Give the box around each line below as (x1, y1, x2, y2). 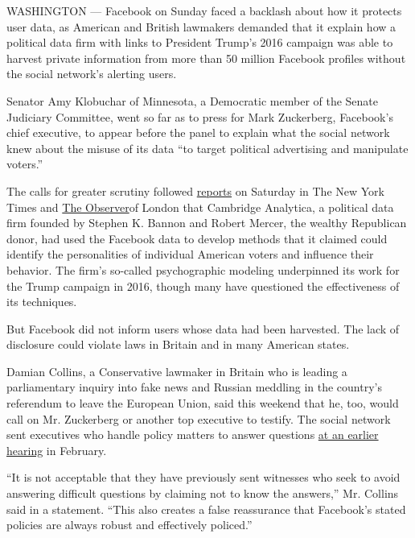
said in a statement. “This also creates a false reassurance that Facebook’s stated (6, 500, 406, 517)
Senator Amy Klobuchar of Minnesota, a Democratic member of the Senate (6, 92, 379, 109)
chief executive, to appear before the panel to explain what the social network (6, 124, 390, 141)
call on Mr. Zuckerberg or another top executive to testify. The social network (6, 410, 391, 427)
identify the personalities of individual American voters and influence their (6, 246, 374, 263)
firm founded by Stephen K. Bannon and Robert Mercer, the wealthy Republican (6, 214, 407, 231)
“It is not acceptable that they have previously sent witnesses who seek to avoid (6, 469, 401, 486)
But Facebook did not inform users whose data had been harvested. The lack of (6, 320, 400, 337)
